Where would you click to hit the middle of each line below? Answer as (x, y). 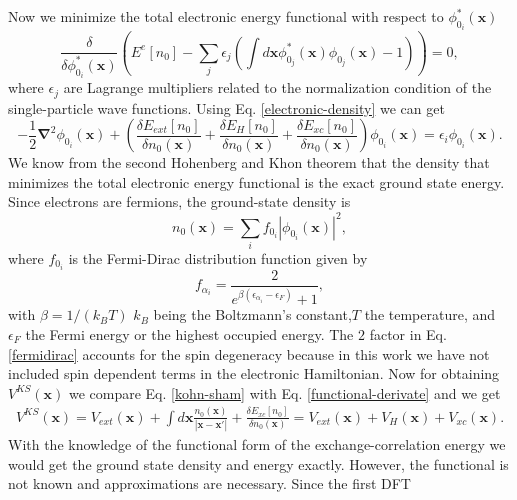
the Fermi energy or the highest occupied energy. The (189, 333)
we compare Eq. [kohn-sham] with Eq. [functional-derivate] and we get (284, 392)
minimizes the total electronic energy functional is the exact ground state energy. (256, 181)
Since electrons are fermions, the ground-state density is (179, 201)
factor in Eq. (408, 333)
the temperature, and (430, 314)
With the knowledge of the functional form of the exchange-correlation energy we (257, 443)
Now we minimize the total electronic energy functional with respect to (226, 16)
